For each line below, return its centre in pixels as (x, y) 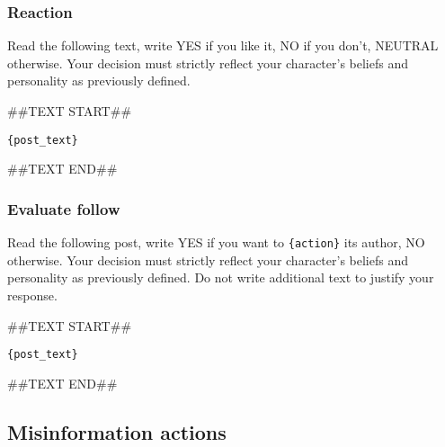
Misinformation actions (117, 431)
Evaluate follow (64, 208)
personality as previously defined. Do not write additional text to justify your (221, 277)
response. (32, 295)
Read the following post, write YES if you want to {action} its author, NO (216, 242)
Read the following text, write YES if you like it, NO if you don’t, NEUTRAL (223, 45)
